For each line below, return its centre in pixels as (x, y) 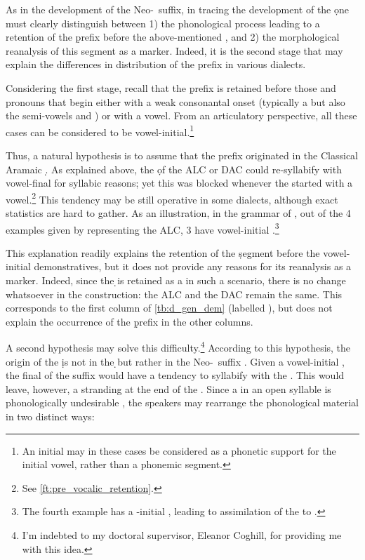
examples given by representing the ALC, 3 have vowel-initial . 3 (142, 228)
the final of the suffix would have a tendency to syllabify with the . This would (175, 375)
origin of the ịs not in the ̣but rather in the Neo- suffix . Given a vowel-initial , (175, 361)
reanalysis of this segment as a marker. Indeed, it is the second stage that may (174, 50)
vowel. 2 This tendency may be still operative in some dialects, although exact (172, 198)
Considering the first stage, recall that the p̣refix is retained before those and (171, 87)
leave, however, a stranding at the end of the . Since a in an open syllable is (168, 388)
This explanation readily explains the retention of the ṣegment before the (163, 252)
